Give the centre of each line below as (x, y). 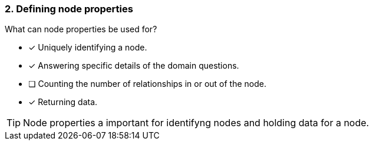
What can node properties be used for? (81, 29)
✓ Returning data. (63, 102)
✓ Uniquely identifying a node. (88, 48)
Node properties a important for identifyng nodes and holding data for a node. (196, 123)
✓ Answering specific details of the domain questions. (134, 66)
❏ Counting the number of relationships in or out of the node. (147, 84)
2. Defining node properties (69, 9)
